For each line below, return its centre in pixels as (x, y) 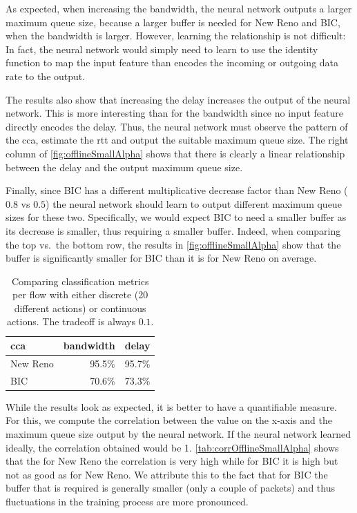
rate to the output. (46, 76)
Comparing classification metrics (80, 281)
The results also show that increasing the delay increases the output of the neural (178, 99)
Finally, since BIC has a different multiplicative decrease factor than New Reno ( (177, 190)
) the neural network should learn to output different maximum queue (194, 203)
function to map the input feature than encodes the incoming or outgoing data (172, 62)
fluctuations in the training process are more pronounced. (127, 501)
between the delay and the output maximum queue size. (124, 167)
